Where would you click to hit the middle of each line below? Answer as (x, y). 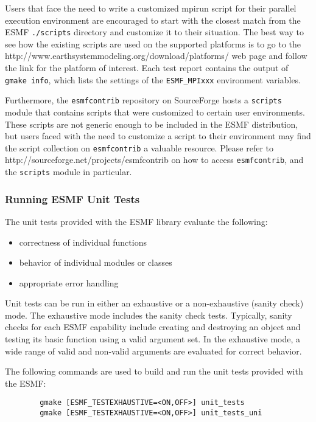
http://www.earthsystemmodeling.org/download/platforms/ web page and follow (156, 56)
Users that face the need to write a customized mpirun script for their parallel (151, 8)
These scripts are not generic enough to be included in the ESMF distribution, (152, 124)
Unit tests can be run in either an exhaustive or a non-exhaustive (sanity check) (154, 303)
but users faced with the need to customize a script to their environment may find (158, 136)
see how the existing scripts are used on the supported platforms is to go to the (153, 43)
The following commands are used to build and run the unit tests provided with (154, 371)
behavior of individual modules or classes (96, 262)
